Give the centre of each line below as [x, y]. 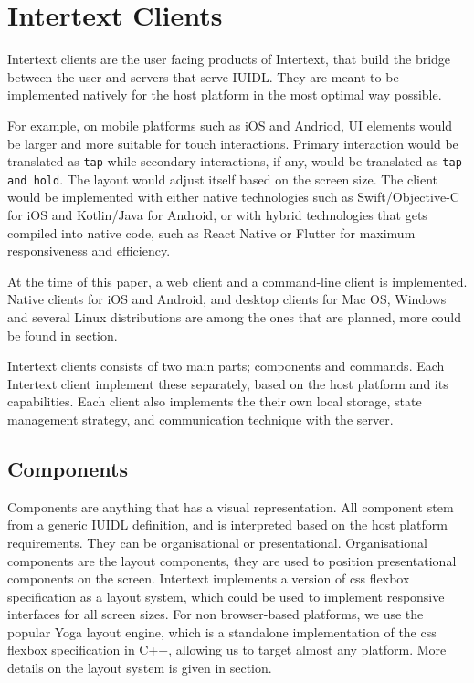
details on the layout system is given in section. [140, 668]
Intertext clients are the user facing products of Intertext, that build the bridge [229, 59]
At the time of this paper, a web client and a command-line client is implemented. [237, 281]
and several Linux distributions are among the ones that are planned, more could [234, 316]
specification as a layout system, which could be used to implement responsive [226, 596]
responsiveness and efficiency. [89, 251]
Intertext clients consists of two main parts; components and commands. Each [226, 366]
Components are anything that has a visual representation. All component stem [231, 506]
